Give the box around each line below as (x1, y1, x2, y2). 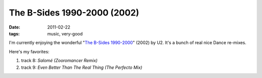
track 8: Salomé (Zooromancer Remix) (21, 58, 98, 63)
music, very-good (47, 31, 83, 36)
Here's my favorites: (9, 48, 49, 54)
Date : (9, 24, 20, 30)
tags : (9, 31, 20, 36)
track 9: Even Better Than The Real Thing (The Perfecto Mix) (21, 64, 143, 70)
